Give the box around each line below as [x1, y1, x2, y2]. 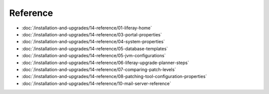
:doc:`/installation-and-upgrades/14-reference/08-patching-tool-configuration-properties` [21, 74, 207, 80]
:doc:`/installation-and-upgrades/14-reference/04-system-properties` [21, 39, 165, 45]
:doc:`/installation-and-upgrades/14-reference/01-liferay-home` [21, 25, 152, 31]
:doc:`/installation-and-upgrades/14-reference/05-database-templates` [21, 45, 168, 52]
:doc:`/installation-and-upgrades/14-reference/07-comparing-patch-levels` [21, 66, 176, 72]
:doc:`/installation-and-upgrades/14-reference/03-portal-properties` [21, 31, 162, 37]
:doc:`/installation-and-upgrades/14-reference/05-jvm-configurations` [21, 53, 166, 59]
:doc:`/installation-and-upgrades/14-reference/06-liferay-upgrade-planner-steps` [21, 60, 189, 66]
